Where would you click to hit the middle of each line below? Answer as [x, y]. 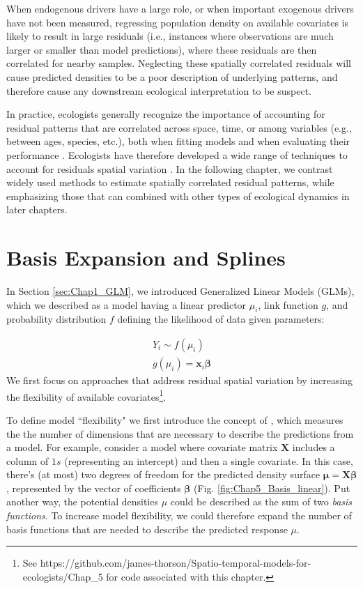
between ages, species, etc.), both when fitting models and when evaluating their [178, 141]
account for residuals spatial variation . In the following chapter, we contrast [170, 168]
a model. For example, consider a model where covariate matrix [142, 447]
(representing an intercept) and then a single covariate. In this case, [209, 460]
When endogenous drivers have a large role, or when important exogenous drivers [180, 8]
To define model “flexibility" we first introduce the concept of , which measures [175, 419]
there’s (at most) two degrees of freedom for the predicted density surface [163, 474]
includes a [314, 447]
